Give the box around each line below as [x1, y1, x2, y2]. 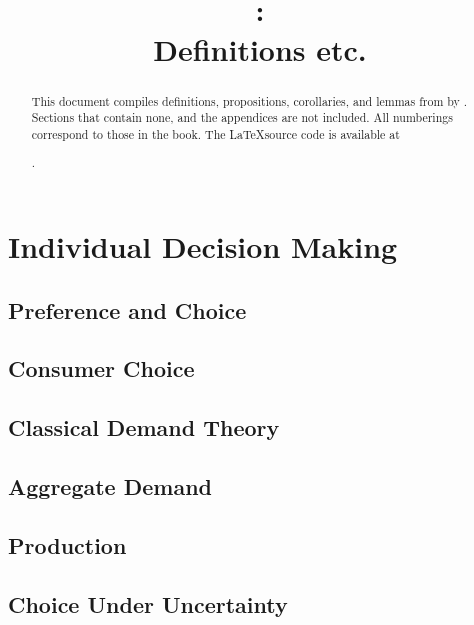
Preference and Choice [8, 294, 247, 325]
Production [8, 529, 127, 560]
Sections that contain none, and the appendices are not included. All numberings [31, 109, 453, 126]
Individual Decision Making [8, 226, 398, 267]
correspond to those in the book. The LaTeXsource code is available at [31, 125, 400, 142]
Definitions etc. [153, 28, 367, 69]
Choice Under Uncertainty [8, 588, 288, 619]
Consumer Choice [8, 353, 195, 384]
